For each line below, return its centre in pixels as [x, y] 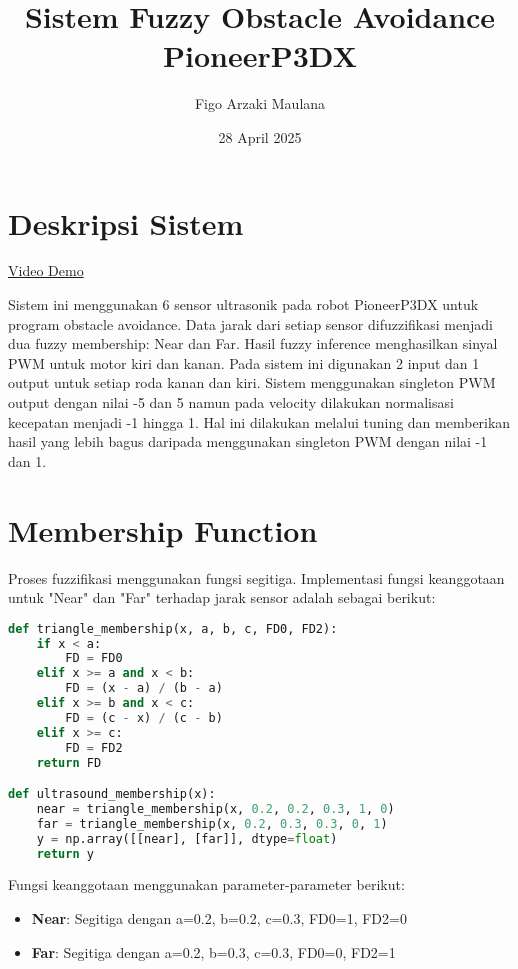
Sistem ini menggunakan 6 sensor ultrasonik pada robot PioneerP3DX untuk [243, 304]
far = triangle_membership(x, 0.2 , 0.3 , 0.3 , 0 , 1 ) [212, 823]
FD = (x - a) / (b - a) [144, 688]
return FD [69, 762]
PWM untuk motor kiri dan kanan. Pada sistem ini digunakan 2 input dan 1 [244, 362]
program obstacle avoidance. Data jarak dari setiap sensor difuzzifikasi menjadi [250, 323]
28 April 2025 [260, 136]
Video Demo [46, 270]
